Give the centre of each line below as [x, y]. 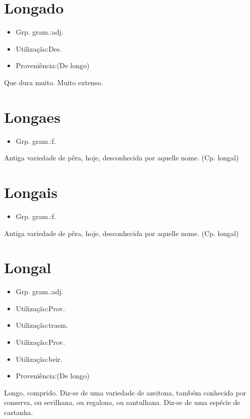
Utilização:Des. [39, 48]
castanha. [19, 412]
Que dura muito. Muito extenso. [54, 82]
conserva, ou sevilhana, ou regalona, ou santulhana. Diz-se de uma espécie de [122, 402]
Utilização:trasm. [42, 325]
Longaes [32, 117]
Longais [31, 192]
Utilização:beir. [39, 359]
